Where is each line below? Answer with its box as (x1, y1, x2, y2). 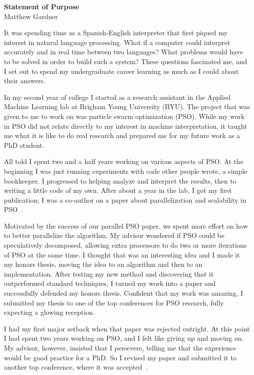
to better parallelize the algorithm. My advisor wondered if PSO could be (4, 230, 225, 240)
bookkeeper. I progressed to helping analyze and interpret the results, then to (4, 175, 236, 186)
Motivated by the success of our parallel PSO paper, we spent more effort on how (4, 220, 248, 231)
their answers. (4, 75, 46, 86)
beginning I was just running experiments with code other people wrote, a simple (4, 165, 248, 176)
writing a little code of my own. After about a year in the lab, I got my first (4, 185, 232, 195)
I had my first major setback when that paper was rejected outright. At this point (4, 323, 250, 333)
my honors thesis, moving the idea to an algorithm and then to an (4, 259, 203, 269)
